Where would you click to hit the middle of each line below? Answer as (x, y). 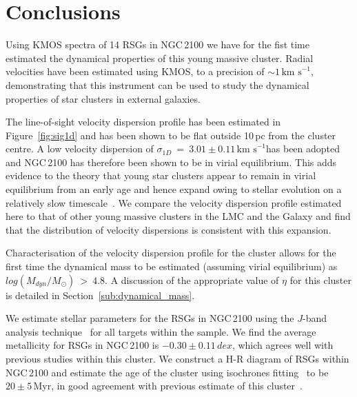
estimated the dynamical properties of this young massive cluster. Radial (160, 58)
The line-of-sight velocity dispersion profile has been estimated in (143, 122)
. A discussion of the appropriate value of (192, 279)
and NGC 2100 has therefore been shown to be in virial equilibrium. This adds (171, 162)
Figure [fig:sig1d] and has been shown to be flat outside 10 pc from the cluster (171, 135)
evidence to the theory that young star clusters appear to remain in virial (161, 175)
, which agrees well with (283, 345)
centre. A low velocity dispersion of (80, 149)
